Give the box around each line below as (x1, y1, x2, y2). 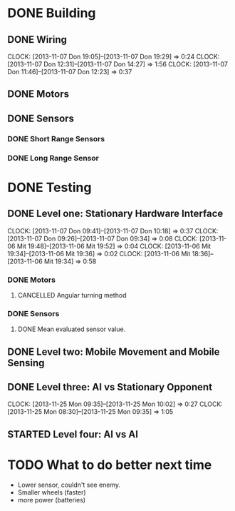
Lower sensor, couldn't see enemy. (17, 480, 121, 489)
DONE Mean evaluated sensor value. (17, 325, 126, 333)
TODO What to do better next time (7, 457, 212, 472)
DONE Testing (7, 179, 92, 196)
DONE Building (7, 5, 96, 21)
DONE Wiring (7, 34, 68, 46)
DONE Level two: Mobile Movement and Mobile (7, 345, 220, 358)
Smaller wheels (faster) (17, 487, 87, 497)
